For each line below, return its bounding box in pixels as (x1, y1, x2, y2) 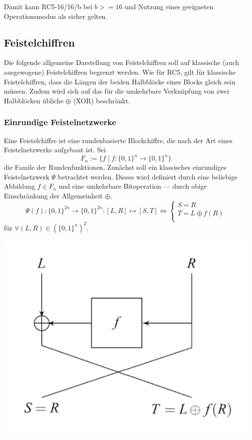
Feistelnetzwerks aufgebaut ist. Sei (4, 145, 106, 155)
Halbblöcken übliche (4, 95, 63, 105)
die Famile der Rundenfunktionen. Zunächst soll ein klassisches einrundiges (4, 162, 227, 172)
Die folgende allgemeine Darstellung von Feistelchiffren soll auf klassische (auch (4, 57, 239, 67)
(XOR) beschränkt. (73, 95, 130, 105)
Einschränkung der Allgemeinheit (4, 191, 103, 201)
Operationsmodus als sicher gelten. (4, 11, 108, 21)
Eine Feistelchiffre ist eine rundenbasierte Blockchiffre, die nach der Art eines (4, 135, 233, 145)
